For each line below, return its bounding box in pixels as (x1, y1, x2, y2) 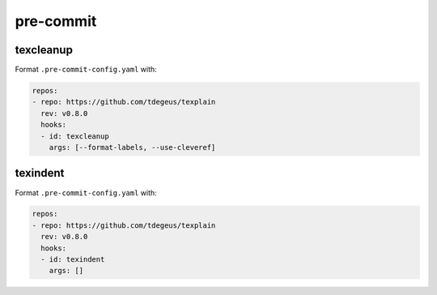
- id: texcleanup (40, 131, 109, 141)
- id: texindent (40, 255, 105, 264)
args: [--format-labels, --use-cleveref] (49, 143, 216, 152)
